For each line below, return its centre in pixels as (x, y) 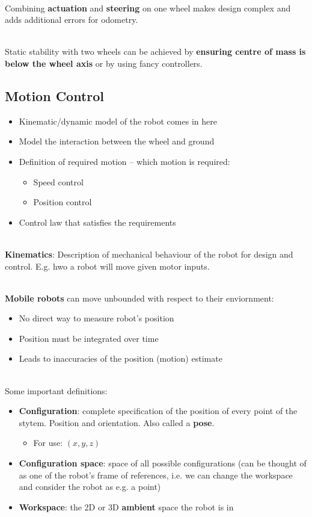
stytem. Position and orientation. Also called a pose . (117, 422)
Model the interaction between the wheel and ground (117, 141)
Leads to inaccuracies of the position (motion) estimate (121, 358)
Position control (63, 202)
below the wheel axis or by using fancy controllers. (104, 63)
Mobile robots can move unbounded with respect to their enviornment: (139, 298)
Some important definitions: (56, 390)
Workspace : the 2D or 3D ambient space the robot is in (126, 506)
